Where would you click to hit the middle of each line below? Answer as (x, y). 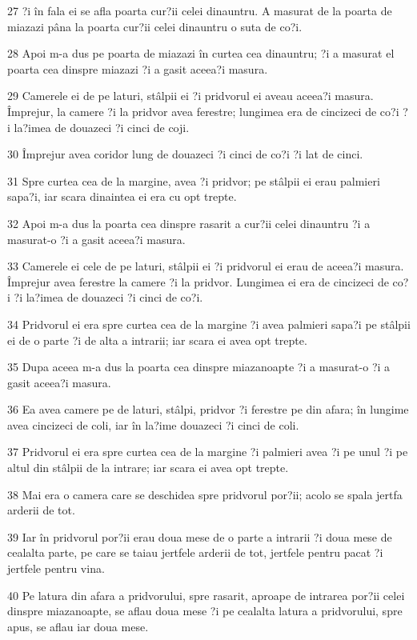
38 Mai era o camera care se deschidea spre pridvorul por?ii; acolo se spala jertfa (205, 494)
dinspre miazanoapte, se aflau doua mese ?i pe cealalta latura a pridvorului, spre (205, 611)
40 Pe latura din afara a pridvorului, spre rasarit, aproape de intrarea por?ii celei (206, 595)
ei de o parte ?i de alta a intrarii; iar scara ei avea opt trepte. (157, 340)
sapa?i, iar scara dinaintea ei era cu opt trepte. (122, 196)
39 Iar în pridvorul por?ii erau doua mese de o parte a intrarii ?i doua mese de (200, 536)
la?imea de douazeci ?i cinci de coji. (102, 127)
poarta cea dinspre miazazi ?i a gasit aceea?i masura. (138, 68)
